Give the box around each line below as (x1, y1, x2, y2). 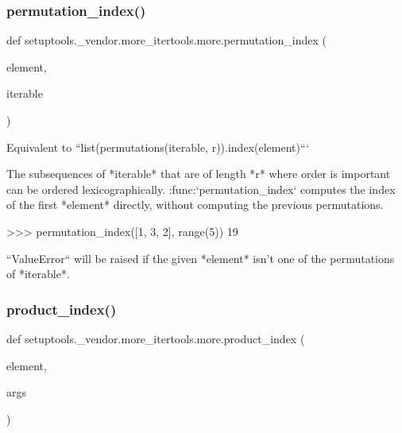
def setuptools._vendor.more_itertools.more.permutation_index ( (6, 32, 327, 48)
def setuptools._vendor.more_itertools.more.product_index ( (6, 330, 305, 346)
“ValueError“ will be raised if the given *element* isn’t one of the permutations (6, 249, 395, 266)
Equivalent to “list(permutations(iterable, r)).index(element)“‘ (6, 138, 310, 155)
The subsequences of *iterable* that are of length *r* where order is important (6, 165, 391, 182)
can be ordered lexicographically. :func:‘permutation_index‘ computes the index (6, 180, 396, 197)
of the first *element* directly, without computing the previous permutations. (6, 196, 384, 213)
